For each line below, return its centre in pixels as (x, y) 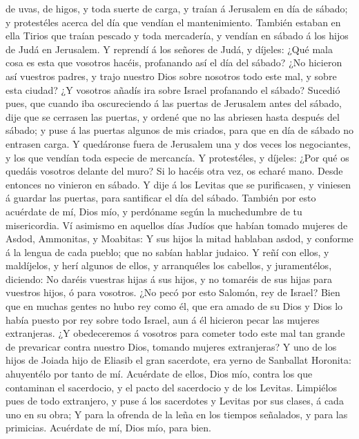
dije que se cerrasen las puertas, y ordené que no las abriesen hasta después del (173, 116)
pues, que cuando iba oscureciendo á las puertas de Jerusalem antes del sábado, (174, 103)
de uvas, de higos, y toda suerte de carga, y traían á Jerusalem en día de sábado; (177, 8)
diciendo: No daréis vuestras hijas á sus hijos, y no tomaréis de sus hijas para (169, 279)
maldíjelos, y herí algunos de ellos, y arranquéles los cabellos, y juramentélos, (169, 265)
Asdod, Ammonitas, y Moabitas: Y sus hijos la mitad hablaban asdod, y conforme (179, 238)
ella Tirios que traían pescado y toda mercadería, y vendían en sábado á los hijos (177, 36)
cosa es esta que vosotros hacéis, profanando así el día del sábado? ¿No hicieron (174, 62)
